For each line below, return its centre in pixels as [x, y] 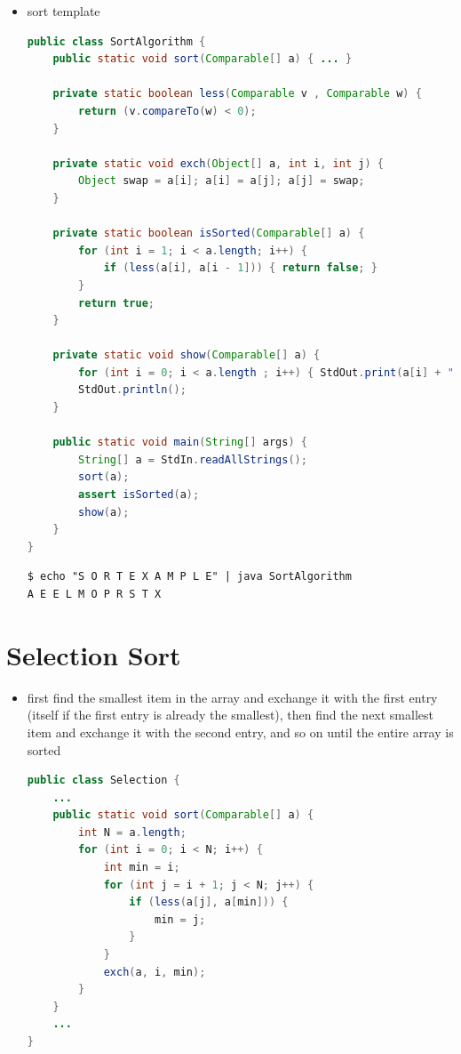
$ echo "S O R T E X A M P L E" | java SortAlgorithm [189, 577]
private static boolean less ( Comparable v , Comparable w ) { [237, 94]
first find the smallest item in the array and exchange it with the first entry [232, 697]
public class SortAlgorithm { [116, 41]
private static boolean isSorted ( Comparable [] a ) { [209, 233]
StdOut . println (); [132, 390]
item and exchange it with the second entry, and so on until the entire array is [240, 732]
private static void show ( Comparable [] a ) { [187, 355]
